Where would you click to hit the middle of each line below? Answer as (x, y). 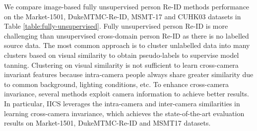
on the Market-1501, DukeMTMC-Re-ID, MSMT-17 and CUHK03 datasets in (123, 16)
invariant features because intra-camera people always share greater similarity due (129, 74)
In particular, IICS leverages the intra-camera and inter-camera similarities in (122, 103)
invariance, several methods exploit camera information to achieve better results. (127, 94)
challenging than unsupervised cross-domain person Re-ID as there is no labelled (127, 35)
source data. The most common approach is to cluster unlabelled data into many (127, 45)
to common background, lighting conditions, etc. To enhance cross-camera (116, 84)
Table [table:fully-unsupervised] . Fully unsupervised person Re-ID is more (116, 26)
